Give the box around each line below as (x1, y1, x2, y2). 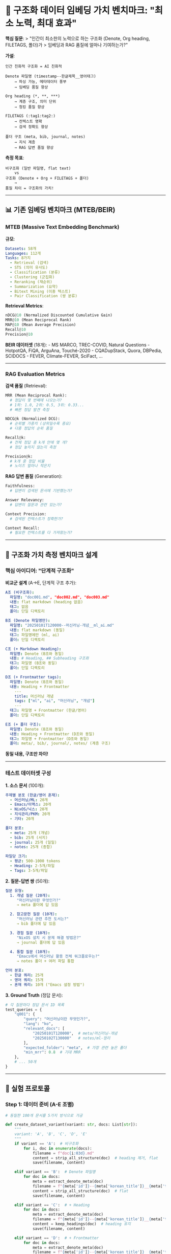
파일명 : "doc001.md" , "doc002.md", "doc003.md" (10, 595, 109, 600)
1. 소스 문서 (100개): (5, 782, 45, 788)
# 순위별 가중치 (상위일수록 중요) (10, 421, 71, 426)
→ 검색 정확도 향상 (14, 124, 48, 129)
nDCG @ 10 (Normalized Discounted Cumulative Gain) (5, 313, 113, 318)
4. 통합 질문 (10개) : (10, 949, 50, 954)
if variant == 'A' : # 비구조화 (14, 1141, 79, 1146)
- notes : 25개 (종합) (10, 845, 52, 850)
